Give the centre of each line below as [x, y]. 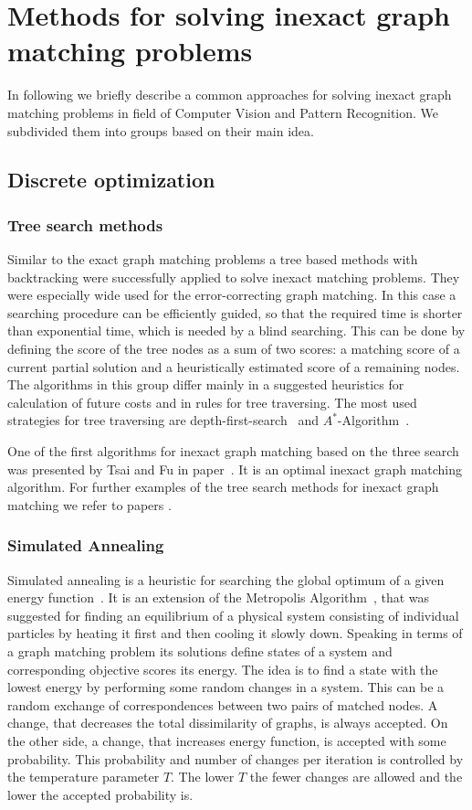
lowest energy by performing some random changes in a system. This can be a [226, 687]
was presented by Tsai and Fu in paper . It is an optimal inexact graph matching [235, 469]
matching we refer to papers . [89, 504]
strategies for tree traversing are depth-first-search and [163, 420]
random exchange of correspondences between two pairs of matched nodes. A [223, 704]
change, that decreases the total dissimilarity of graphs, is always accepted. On [228, 723]
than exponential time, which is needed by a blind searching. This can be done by [236, 330]
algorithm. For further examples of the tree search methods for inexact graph [223, 487]
